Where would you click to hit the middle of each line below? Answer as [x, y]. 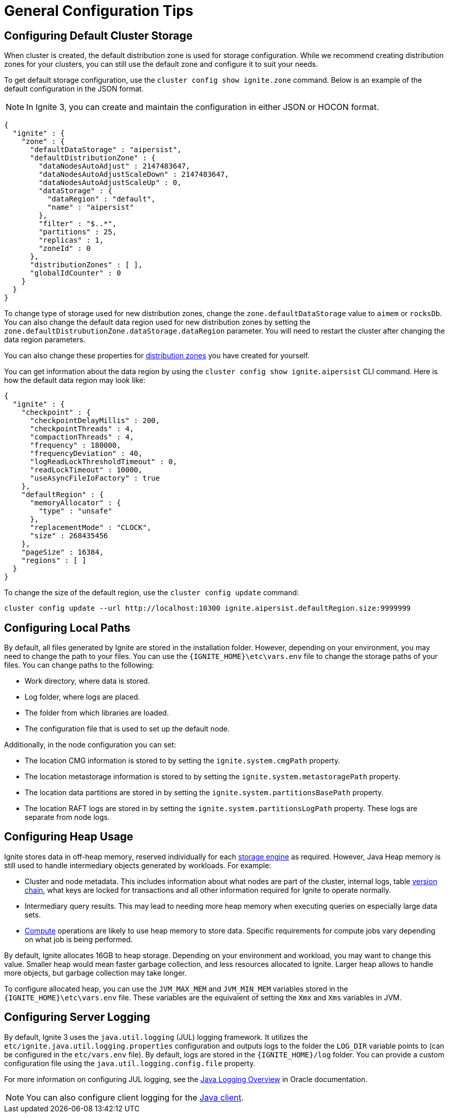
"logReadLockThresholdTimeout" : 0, [104, 462]
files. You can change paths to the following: [79, 665]
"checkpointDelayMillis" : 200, [95, 421]
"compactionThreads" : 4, [82, 437]
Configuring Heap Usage [69, 837]
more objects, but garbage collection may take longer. [95, 973]
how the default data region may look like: [75, 380]
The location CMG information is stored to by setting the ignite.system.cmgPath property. [182, 761]
